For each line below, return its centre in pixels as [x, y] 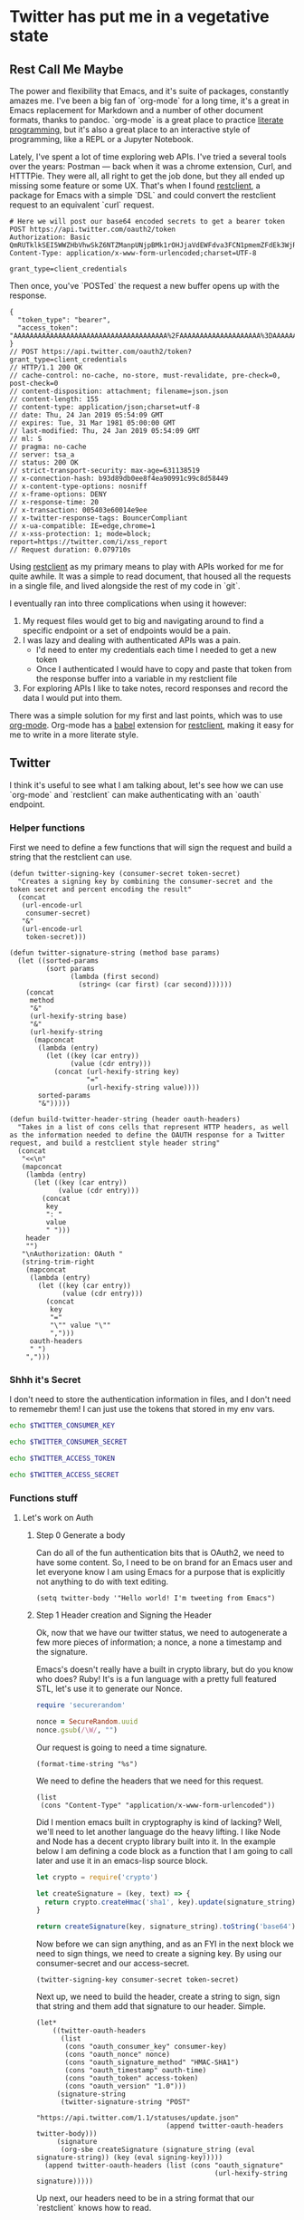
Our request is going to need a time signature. [122, 1747]
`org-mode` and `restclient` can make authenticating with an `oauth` [136, 794]
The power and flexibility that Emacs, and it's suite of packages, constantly [149, 91]
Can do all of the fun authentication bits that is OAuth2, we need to [160, 1553]
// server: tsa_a [42, 455]
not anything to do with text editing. [102, 1581]
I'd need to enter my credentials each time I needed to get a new [157, 650]
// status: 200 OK [44, 463]
